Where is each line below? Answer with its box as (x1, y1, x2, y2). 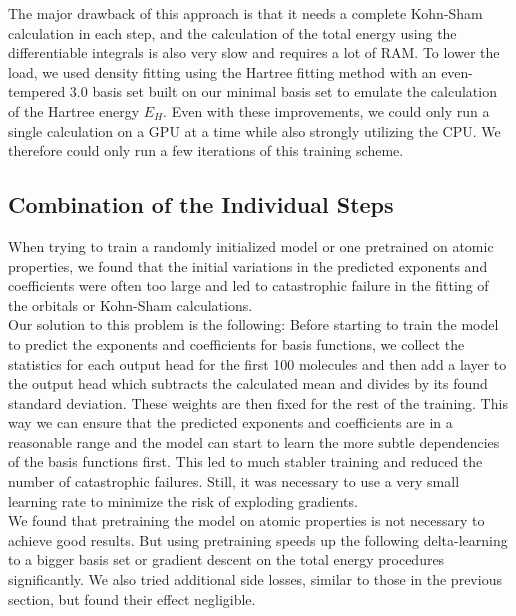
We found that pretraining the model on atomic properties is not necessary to (8, 510, 485, 531)
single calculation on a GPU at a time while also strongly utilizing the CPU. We (8, 120, 501, 141)
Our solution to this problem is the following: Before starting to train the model (8, 314, 499, 335)
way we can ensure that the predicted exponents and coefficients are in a (8, 412, 453, 433)
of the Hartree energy (8, 100, 140, 121)
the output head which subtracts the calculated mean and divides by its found (8, 373, 488, 394)
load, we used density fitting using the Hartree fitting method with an (8, 61, 437, 82)
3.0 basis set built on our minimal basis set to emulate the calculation (69, 81, 497, 102)
